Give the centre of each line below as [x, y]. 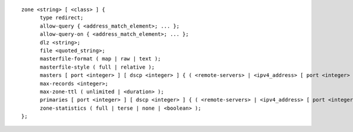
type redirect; [61, 18]
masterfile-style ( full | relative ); [97, 67]
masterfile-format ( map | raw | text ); [100, 59]
